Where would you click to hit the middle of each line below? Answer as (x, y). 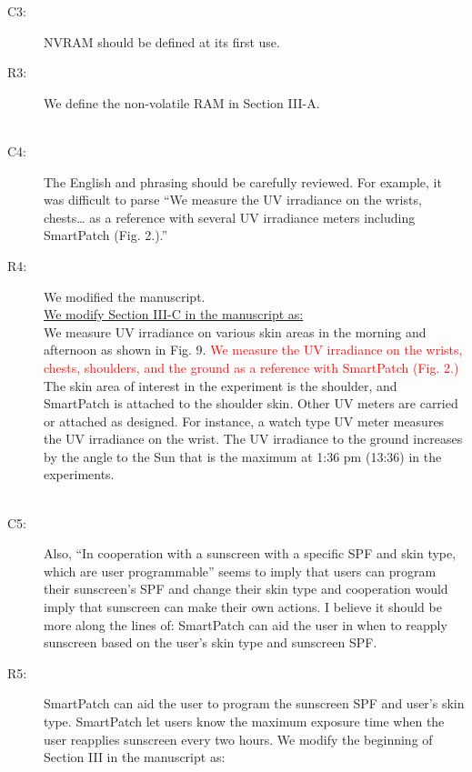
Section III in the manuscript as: (135, 757)
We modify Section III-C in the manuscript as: (174, 314)
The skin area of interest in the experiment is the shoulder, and (221, 385)
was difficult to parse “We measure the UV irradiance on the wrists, (233, 200)
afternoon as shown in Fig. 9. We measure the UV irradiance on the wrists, (253, 350)
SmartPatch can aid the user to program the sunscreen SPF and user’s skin (254, 703)
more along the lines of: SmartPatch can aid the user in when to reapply (246, 624)
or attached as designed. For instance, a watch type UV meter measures (244, 421)
